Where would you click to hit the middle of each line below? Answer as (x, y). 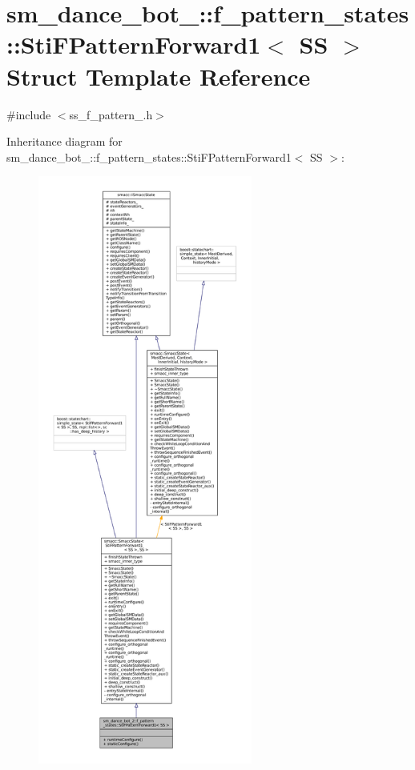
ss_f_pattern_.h (111, 114)
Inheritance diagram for (64, 141)
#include (29, 114)
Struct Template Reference (159, 76)
